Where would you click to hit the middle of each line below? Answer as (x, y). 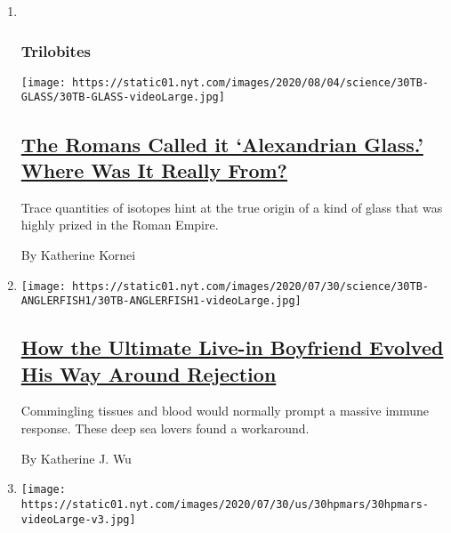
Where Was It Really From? (154, 170)
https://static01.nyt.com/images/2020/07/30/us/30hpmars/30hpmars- (225, 504)
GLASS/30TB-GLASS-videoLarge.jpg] (123, 97)
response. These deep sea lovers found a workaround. (165, 428)
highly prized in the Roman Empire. (120, 225)
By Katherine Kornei (78, 254)
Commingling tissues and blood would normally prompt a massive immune (225, 411)
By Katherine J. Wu (76, 458)
